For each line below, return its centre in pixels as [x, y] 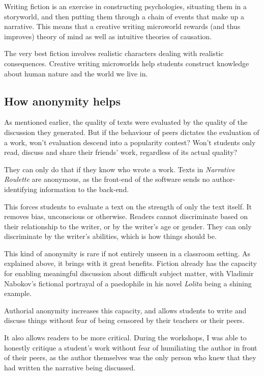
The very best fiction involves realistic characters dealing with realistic [114, 53]
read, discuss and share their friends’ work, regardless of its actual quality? [121, 152]
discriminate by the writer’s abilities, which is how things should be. [110, 236]
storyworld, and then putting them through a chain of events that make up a [124, 16]
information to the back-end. [84, 189]
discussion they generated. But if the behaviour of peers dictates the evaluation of [132, 132]
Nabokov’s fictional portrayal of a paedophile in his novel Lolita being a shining [128, 283]
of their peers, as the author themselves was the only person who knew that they [130, 357]
